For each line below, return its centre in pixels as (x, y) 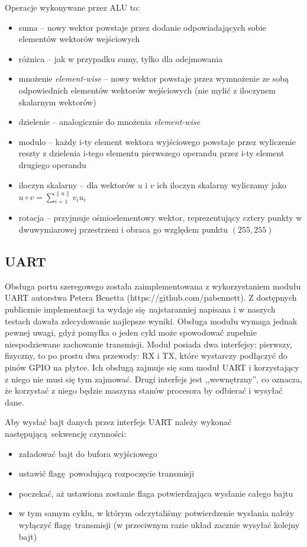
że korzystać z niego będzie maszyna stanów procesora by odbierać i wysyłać (144, 390)
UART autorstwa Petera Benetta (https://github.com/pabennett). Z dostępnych (151, 297)
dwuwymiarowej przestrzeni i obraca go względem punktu (123, 229)
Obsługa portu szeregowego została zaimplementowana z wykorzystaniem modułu (153, 286)
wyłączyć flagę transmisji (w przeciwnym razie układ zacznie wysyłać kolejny (159, 524)
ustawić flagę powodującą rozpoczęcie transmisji (106, 473)
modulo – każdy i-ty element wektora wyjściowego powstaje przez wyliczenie (157, 141)
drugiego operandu (52, 164)
